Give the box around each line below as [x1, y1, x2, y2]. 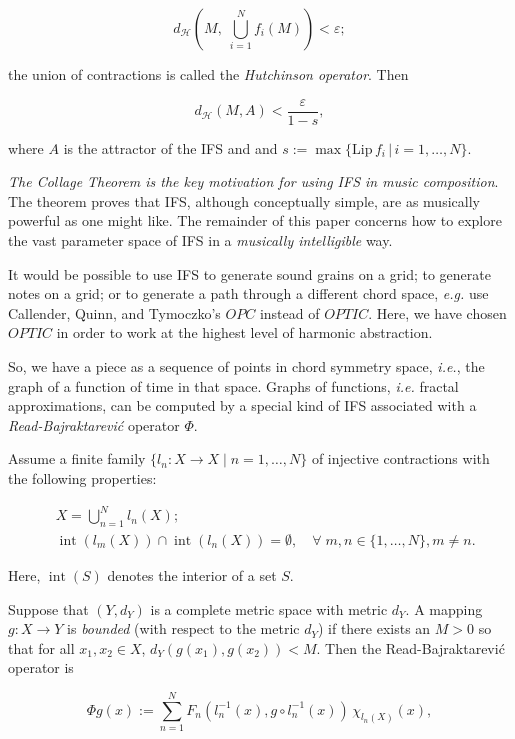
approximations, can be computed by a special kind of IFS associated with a [8, 395, 477, 416]
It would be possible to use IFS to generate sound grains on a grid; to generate [8, 263, 491, 284]
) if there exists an [317, 618, 431, 639]
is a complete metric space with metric [150, 598, 388, 619]
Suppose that [8, 598, 89, 619]
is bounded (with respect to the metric [67, 618, 300, 639]
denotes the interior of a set [107, 564, 277, 585]
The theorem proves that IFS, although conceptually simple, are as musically [8, 190, 480, 211]
